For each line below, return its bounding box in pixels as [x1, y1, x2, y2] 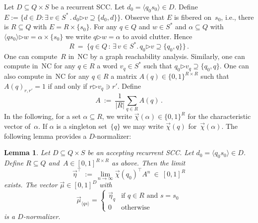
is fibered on [174, 11, 212, 22]
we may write [123, 121, 164, 131]
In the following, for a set [4, 111, 81, 121]
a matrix [111, 71, 137, 81]
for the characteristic [188, 111, 251, 121]
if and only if [48, 80, 87, 91]
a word [97, 60, 118, 71]
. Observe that [121, 11, 165, 22]
